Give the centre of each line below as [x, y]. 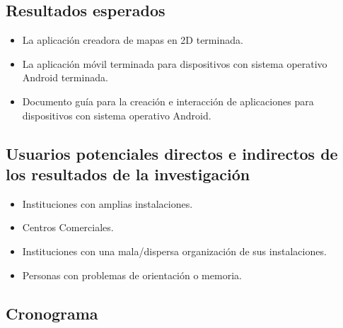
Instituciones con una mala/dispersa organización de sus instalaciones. [174, 251]
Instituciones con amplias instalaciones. [107, 203]
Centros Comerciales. [68, 227]
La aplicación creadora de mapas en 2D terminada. [133, 40]
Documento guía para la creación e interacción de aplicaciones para [168, 101]
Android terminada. [65, 77]
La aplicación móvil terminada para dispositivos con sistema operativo [175, 63]
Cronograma [52, 313]
